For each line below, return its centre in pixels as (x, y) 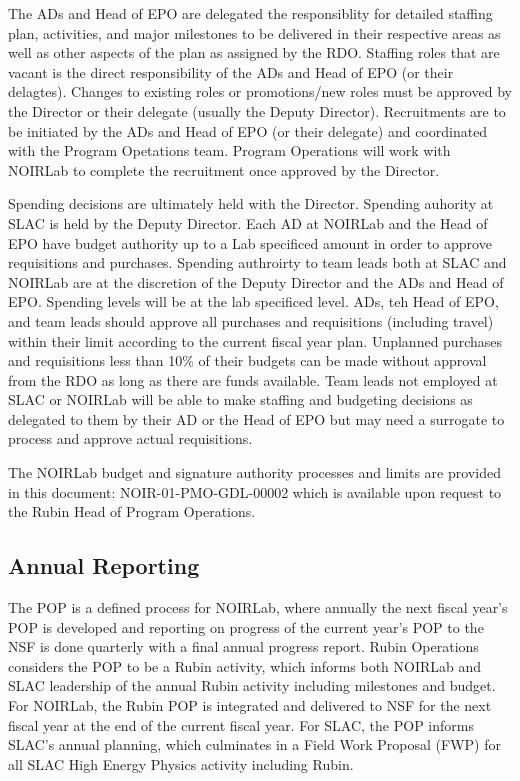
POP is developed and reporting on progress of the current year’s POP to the (246, 626)
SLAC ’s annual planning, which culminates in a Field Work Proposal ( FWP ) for (254, 744)
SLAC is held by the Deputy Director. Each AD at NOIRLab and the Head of (248, 222)
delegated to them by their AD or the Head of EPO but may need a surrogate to (256, 418)
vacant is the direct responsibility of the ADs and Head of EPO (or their (231, 71)
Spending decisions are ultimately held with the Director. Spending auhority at (251, 203)
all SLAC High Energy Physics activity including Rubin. (181, 763)
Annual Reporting (104, 565)
